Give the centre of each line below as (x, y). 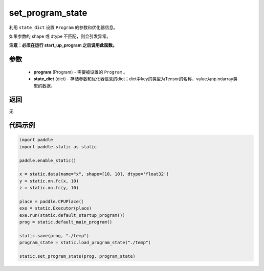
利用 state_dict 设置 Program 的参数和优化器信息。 (64, 27)
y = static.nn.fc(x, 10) (49, 181)
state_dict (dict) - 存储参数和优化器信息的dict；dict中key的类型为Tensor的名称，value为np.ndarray (133, 79)
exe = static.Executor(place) (55, 208)
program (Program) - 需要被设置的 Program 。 (81, 72)
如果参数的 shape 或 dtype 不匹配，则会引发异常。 (60, 36)
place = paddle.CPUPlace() (52, 201)
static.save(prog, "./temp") (54, 236)
